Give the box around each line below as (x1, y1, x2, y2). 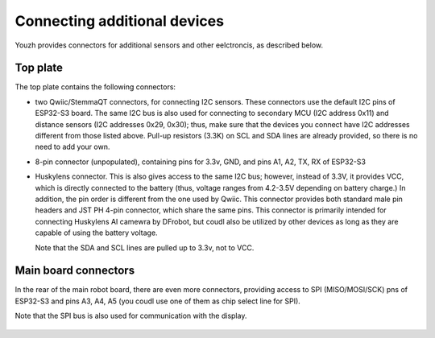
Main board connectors (14, 264, 135, 278)
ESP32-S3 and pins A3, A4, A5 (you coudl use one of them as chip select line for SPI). (14, 296, 301, 306)
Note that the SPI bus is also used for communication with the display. (14, 311, 247, 321)
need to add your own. (35, 142, 110, 152)
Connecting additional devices (14, 12, 225, 30)
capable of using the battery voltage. (35, 228, 158, 237)
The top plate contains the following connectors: (14, 82, 176, 92)
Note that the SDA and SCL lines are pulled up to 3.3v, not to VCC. (35, 242, 255, 253)
